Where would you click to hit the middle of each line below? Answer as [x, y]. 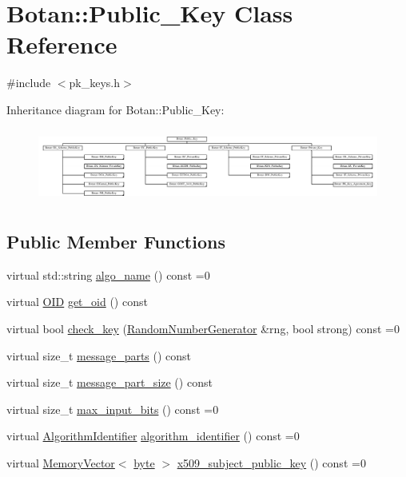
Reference [62, 44]
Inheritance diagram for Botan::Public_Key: [115, 109]
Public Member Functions [116, 242]
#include [29, 83]
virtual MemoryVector [61, 463]
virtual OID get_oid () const [77, 302]
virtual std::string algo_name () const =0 [108, 274]
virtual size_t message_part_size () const [109, 382]
